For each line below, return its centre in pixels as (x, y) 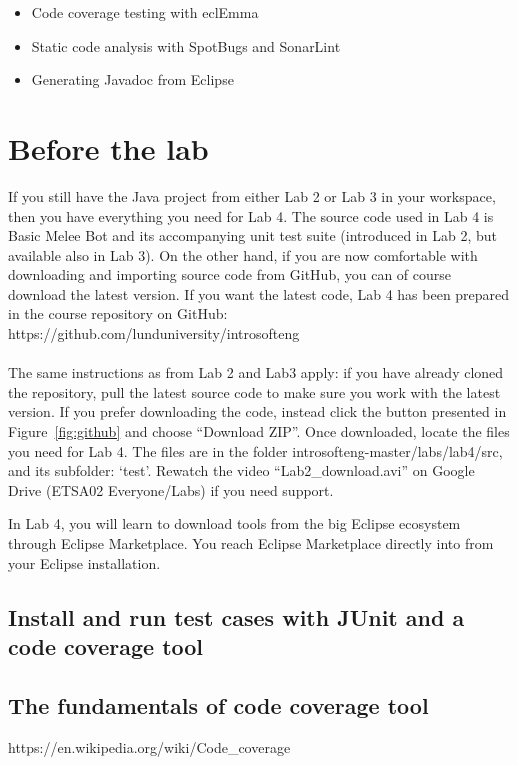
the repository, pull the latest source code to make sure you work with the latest (254, 391)
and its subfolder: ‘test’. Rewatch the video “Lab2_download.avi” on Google (241, 470)
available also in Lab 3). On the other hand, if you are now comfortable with (243, 254)
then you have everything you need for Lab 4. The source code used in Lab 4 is (251, 215)
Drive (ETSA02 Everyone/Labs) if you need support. (171, 489)
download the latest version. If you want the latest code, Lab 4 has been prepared (259, 293)
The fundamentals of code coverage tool (218, 704)
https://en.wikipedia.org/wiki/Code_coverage (149, 746)
